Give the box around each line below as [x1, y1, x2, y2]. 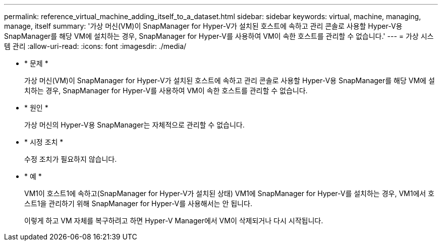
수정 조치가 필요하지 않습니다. [24, 155, 117, 163]
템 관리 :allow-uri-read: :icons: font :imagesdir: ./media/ [4, 42, 187, 50]
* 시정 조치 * [24, 138, 64, 146]
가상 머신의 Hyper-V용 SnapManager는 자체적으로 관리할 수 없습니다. [24, 120, 245, 129]
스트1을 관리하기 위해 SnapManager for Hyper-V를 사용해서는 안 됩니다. [24, 199, 252, 208]
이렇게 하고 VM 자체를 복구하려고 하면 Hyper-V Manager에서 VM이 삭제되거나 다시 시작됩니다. [24, 216, 323, 225]
